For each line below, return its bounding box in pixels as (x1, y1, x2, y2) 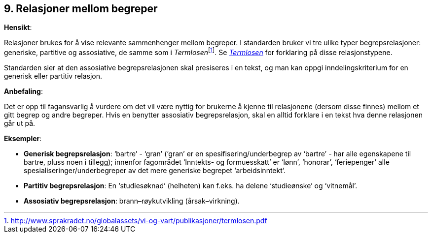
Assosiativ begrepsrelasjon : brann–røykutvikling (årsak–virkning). (24, 197, 240, 206)
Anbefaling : (4, 87, 43, 96)
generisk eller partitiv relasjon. (4, 72, 103, 81)
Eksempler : (4, 134, 42, 143)
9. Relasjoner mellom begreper (4, 2, 158, 15)
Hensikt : (4, 23, 32, 32)
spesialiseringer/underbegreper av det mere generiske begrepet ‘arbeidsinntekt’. (24, 166, 286, 175)
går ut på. (4, 119, 36, 128)
